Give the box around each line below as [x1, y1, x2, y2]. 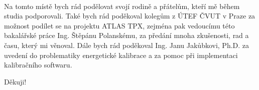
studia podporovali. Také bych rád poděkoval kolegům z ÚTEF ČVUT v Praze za [4, 10, 255, 21]
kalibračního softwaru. [4, 59, 72, 70]
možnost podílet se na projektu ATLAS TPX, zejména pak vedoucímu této [4, 20, 235, 30]
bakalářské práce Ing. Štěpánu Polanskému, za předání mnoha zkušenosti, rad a [4, 30, 249, 40]
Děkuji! [4, 76, 27, 86]
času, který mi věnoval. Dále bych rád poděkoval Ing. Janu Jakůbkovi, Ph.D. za [4, 39, 249, 50]
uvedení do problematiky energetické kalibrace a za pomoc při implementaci [4, 49, 238, 60]
